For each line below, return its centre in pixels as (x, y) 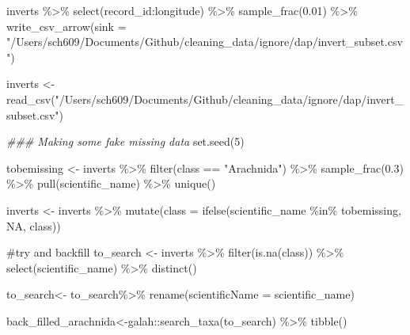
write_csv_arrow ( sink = (66, 26)
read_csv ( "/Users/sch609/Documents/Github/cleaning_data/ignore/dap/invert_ (205, 99)
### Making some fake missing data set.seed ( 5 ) (125, 141)
